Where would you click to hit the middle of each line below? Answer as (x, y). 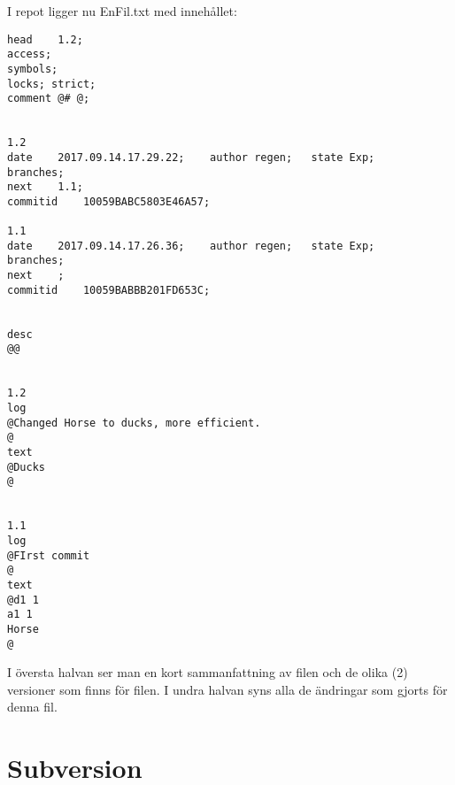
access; (30, 54)
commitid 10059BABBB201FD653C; (109, 290)
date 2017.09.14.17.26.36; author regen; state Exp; (191, 246)
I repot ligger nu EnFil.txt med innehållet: (122, 11)
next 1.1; (45, 187)
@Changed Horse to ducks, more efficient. (134, 423)
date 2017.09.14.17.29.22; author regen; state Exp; (191, 157)
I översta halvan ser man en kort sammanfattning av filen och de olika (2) (208, 672)
